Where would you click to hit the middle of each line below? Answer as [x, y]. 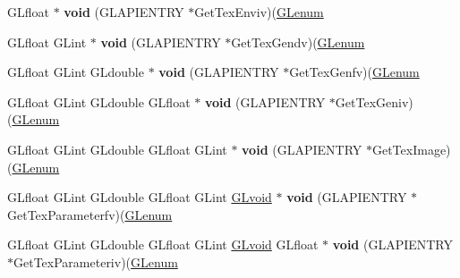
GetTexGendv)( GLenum [298, 42]
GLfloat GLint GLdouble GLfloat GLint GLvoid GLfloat [163, 244]
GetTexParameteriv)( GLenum [96, 261]
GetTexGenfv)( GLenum [354, 72]
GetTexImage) [411, 149]
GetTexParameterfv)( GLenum [90, 214]
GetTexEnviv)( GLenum [259, 12]
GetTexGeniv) [374, 101]
